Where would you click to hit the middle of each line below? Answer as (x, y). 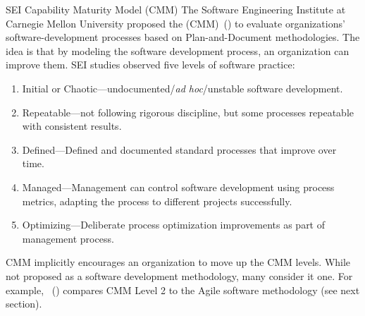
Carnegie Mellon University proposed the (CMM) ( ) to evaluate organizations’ (175, 23)
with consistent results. (72, 126)
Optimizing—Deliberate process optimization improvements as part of (174, 225)
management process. (68, 238)
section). (24, 304)
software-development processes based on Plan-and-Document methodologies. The (183, 37)
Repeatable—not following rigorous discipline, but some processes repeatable (188, 112)
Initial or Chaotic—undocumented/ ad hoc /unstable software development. (182, 88)
